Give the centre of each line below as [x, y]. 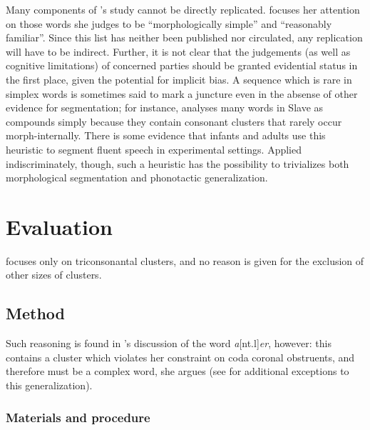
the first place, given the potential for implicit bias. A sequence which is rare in [179, 79]
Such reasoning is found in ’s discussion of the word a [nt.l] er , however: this [169, 343]
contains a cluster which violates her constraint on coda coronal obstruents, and [180, 357]
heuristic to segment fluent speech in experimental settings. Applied [154, 149]
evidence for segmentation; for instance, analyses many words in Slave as [165, 107]
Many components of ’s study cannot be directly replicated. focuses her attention [183, 9]
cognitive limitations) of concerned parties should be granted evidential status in [182, 65]
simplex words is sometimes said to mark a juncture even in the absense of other [182, 93]
